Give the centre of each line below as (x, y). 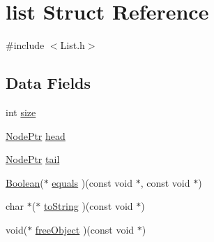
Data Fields (48, 83)
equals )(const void (92, 182)
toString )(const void (88, 206)
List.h (72, 45)
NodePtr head (36, 135)
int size (21, 112)
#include (25, 45)
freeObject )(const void (85, 229)
